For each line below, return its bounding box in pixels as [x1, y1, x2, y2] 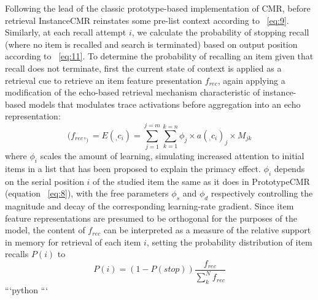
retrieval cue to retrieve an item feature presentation [5, 73, 203, 86]
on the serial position [5, 174, 84, 187]
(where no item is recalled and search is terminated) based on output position [5, 37, 298, 50]
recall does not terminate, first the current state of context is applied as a [5, 61, 282, 74]
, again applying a [217, 73, 285, 86]
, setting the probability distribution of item [146, 235, 312, 248]
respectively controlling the [211, 187, 313, 200]
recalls [5, 247, 29, 260]
